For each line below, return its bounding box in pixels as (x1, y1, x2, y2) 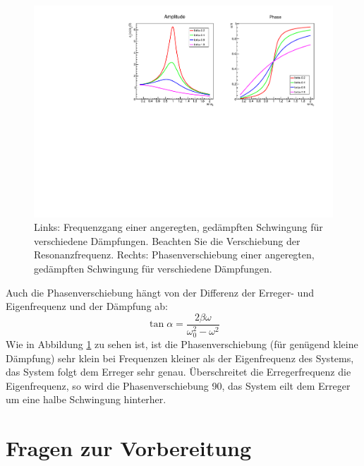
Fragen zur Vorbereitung (6, 434, 252, 462)
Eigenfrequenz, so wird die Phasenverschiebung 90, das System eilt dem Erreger (6, 378, 351, 393)
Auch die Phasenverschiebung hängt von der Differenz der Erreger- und (6, 285, 314, 299)
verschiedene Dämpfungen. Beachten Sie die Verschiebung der (34, 233, 301, 248)
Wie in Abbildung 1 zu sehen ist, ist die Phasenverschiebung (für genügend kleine (6, 336, 358, 351)
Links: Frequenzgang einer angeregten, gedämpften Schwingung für (34, 220, 323, 234)
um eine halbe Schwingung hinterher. (6, 392, 166, 407)
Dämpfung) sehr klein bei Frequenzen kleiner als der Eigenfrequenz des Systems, (6, 350, 354, 365)
